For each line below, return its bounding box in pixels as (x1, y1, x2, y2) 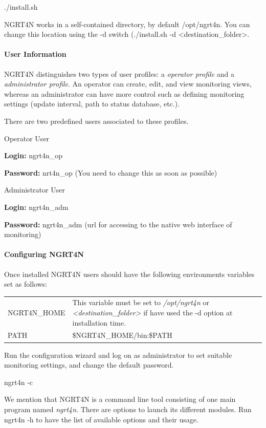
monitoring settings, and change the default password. (4, 359, 174, 370)
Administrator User (4, 184, 65, 195)
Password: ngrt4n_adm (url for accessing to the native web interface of (4, 219, 232, 229)
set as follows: (4, 279, 48, 289)
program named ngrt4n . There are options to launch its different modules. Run (4, 403, 252, 414)
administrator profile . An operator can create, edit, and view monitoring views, (4, 78, 252, 89)
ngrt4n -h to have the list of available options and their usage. (4, 414, 198, 424)
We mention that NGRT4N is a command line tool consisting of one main (4, 394, 236, 404)
